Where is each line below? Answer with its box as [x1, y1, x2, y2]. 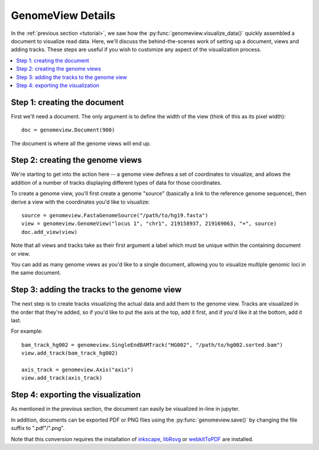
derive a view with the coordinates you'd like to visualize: [11, 198, 150, 205]
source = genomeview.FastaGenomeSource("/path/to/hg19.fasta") [21, 212, 209, 219]
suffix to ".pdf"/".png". [11, 425, 65, 432]
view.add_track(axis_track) [21, 375, 103, 381]
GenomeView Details [11, 9, 116, 22]
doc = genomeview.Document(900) [21, 127, 115, 133]
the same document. [11, 269, 61, 277]
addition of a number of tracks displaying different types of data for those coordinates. [11, 179, 222, 186]
